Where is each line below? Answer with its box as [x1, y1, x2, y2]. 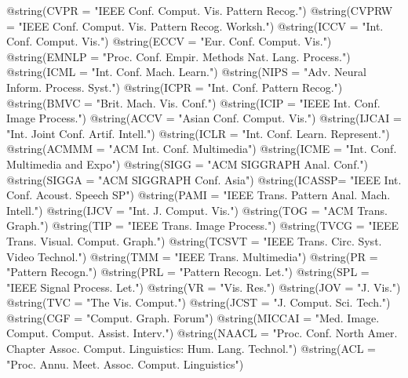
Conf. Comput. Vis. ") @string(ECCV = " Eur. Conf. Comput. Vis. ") [6, 33, 332, 49]
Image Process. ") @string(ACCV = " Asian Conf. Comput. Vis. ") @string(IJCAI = [6, 110, 402, 126]
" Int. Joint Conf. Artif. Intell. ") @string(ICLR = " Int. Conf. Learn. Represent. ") [6, 125, 390, 141]
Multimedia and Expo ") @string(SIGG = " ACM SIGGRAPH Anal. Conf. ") [6, 155, 369, 172]
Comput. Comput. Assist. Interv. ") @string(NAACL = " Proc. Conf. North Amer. [6, 325, 398, 341]
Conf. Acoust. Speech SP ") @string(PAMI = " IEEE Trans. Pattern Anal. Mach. [6, 187, 391, 203]
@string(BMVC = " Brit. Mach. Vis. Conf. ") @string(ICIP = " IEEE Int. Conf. [6, 94, 381, 111]
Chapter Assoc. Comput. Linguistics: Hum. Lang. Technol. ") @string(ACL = [6, 340, 377, 357]
